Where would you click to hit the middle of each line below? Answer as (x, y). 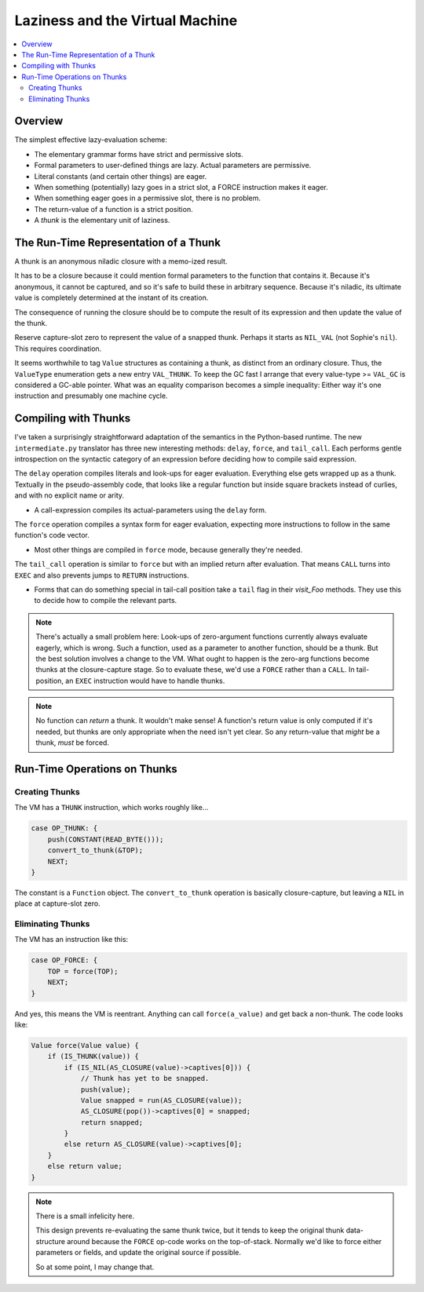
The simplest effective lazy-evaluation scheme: (91, 140)
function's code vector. (52, 535)
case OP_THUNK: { (64, 828)
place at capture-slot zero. (58, 903)
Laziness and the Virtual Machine (126, 20)
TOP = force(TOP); (83, 971)
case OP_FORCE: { (64, 960)
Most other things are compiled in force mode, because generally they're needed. (168, 549)
